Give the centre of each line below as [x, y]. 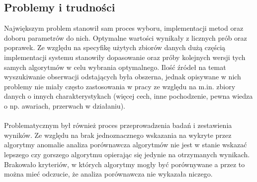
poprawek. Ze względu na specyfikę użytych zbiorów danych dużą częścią [115, 47]
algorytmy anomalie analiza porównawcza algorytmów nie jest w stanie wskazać [126, 145]
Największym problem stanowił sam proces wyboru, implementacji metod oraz [124, 28]
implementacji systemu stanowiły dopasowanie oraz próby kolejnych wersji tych [125, 57]
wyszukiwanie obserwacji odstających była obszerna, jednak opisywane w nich [123, 77]
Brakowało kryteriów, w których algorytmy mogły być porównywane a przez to [125, 164]
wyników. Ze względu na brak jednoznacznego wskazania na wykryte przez [118, 135]
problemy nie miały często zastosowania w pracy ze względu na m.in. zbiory [120, 86]
